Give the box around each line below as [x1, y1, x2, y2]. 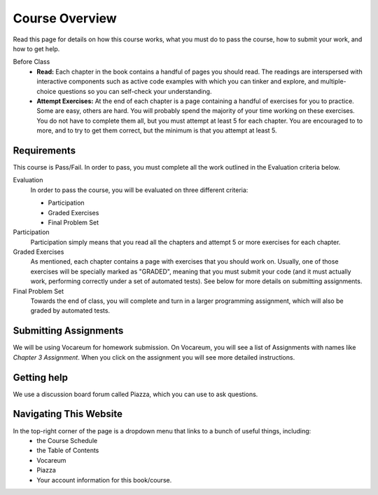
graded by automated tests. [30, 306, 111, 315]
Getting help [13, 372, 68, 384]
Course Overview [13, 11, 117, 26]
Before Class [13, 57, 50, 66]
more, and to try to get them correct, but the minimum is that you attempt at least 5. [36, 126, 277, 135]
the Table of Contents [36, 446, 99, 455]
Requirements [13, 144, 76, 156]
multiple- [320, 77, 346, 86]
